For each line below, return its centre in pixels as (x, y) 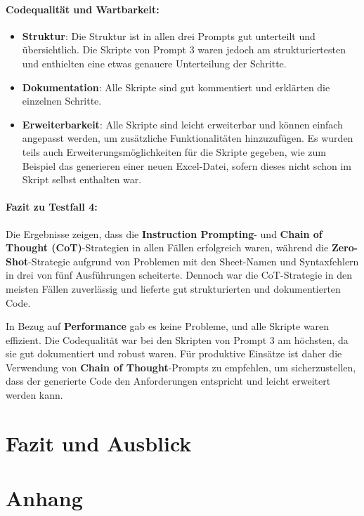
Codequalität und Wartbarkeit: (83, 9)
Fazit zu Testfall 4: (52, 207)
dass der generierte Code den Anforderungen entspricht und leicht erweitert (168, 381)
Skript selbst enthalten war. (82, 179)
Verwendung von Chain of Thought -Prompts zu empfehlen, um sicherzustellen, (181, 367)
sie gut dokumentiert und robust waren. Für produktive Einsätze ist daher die (174, 353)
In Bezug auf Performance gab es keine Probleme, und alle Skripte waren (168, 326)
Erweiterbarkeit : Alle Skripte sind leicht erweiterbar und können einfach (182, 124)
